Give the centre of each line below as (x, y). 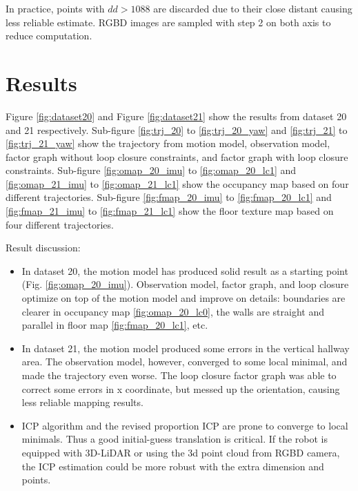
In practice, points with (55, 8)
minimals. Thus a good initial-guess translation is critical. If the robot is (175, 439)
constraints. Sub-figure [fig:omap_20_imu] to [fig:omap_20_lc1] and (151, 170)
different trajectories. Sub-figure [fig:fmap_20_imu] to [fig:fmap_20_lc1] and (169, 197)
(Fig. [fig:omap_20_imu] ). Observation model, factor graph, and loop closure (185, 284)
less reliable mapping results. (82, 402)
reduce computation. (49, 36)
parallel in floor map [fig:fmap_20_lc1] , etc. (115, 325)
